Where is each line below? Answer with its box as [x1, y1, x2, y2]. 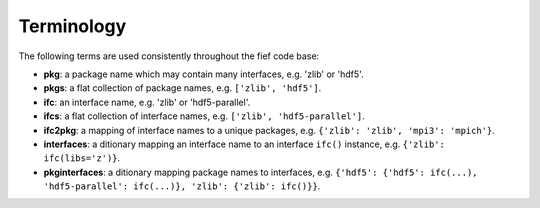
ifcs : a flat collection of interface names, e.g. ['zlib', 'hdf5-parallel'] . [43, 110, 365, 122]
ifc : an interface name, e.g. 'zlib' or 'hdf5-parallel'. [43, 96, 251, 108]
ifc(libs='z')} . [43, 152, 121, 164]
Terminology [18, 15, 127, 37]
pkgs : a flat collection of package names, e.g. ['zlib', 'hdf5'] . [43, 82, 322, 94]
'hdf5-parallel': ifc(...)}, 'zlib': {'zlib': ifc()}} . [43, 180, 321, 192]
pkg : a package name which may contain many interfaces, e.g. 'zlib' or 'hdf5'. [43, 68, 364, 80]
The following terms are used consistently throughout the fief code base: [18, 50, 320, 62]
